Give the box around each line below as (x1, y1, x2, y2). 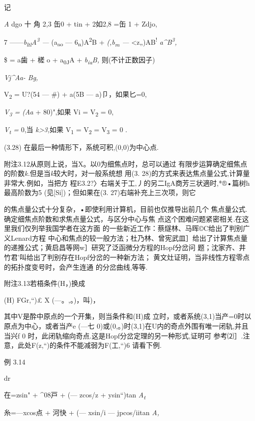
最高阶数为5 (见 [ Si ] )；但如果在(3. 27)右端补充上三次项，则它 (4, 187, 196, 197)
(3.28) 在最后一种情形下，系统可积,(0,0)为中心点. (4, 142, 159, 152)
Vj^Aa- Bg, (4, 72, 38, 83)
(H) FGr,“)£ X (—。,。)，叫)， (4, 294, 100, 305)
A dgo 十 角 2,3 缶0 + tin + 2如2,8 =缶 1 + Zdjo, (4, 18, 157, 28)
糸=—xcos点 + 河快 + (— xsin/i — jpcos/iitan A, (4, 407, 159, 418)
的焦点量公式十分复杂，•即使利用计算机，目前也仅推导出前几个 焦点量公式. (4, 204, 248, 214)
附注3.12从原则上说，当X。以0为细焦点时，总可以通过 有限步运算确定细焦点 (4, 158, 248, 168)
